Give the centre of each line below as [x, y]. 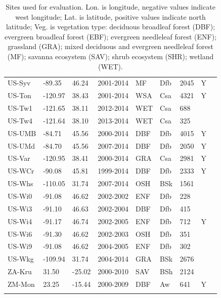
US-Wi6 [20, 233]
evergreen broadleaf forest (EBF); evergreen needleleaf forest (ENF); [111, 36]
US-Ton [19, 95]
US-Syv [19, 83]
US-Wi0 [20, 196]
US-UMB [22, 133]
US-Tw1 [20, 108]
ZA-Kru [20, 271]
